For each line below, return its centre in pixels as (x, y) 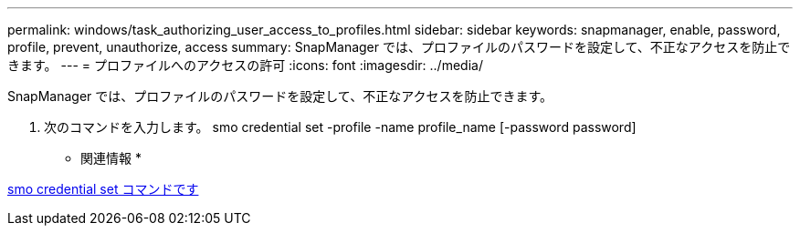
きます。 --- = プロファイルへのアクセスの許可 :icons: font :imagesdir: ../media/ (245, 65)
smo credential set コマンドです (103, 189)
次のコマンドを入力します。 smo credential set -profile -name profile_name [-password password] (340, 127)
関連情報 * (111, 158)
